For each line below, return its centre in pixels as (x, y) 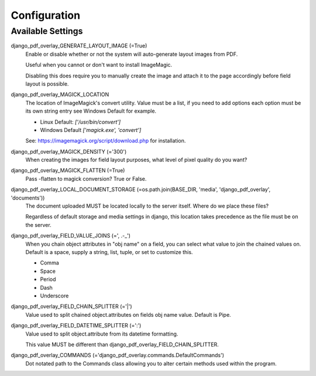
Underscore (54, 296)
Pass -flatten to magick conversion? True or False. (86, 178)
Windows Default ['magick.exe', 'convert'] (91, 130)
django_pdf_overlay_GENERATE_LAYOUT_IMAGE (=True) (79, 46)
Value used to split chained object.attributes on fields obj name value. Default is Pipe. (128, 314)
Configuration (46, 15)
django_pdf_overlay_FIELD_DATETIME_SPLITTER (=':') (76, 326)
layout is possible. (47, 84)
